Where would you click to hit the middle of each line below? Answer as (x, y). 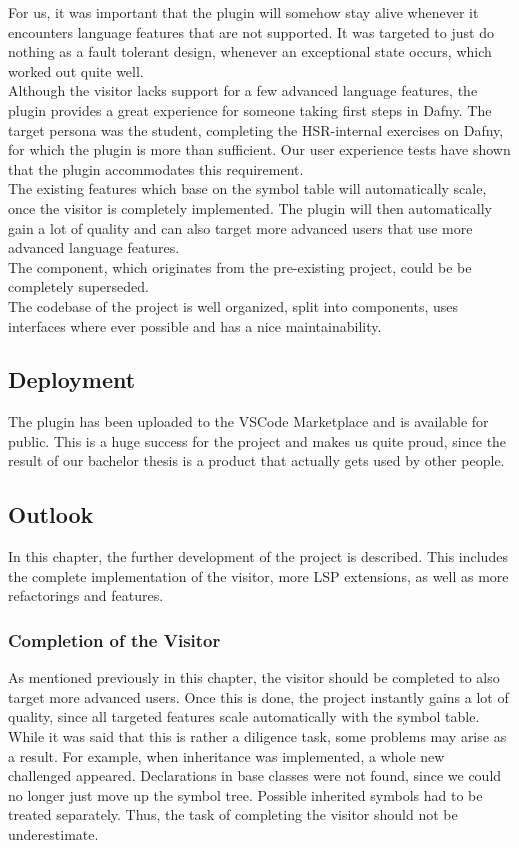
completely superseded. (78, 286)
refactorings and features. (86, 595)
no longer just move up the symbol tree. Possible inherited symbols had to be (245, 794)
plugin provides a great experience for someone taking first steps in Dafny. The (250, 109)
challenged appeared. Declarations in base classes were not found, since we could (255, 775)
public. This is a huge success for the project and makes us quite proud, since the (257, 440)
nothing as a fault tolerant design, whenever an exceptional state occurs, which (250, 51)
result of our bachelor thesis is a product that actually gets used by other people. (256, 460)
